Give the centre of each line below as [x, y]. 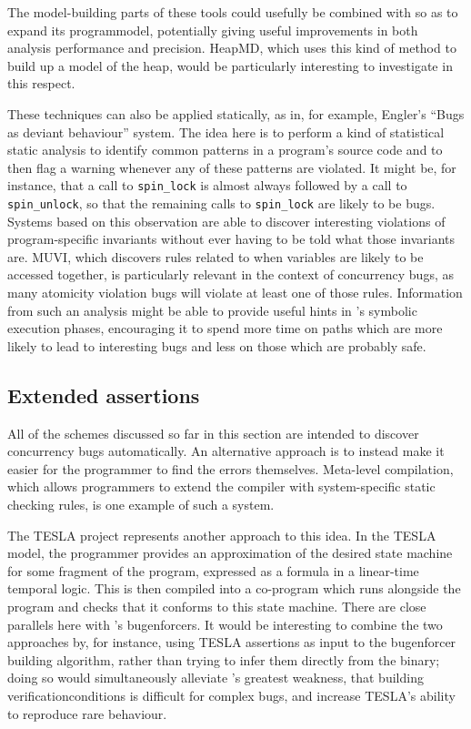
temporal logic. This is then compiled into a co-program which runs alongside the [234, 588]
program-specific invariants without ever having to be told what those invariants [231, 239]
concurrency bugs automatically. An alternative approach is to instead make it [226, 451]
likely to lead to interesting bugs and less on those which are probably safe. [217, 345]
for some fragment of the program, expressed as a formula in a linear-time [213, 570]
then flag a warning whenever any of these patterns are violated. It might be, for [232, 167]
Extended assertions [104, 395]
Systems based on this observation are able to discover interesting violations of [226, 221]
